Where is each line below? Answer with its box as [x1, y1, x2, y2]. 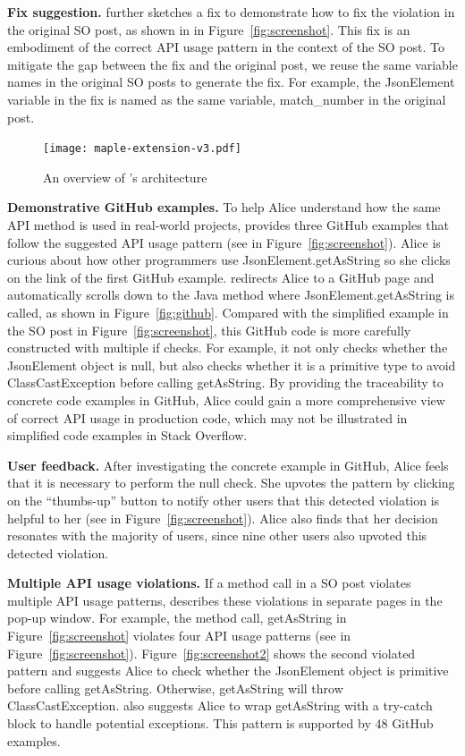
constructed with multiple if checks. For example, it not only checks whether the [7, 338, 448, 357]
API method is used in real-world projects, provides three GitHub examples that [7, 216, 449, 234]
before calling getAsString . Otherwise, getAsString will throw [7, 678, 343, 697]
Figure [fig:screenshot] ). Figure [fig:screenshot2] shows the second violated [7, 643, 416, 662]
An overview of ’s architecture [43, 167, 207, 186]
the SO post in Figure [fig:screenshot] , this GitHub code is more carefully [7, 320, 411, 339]
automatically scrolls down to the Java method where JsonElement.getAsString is [7, 285, 455, 304]
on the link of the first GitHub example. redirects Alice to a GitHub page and [7, 268, 435, 286]
